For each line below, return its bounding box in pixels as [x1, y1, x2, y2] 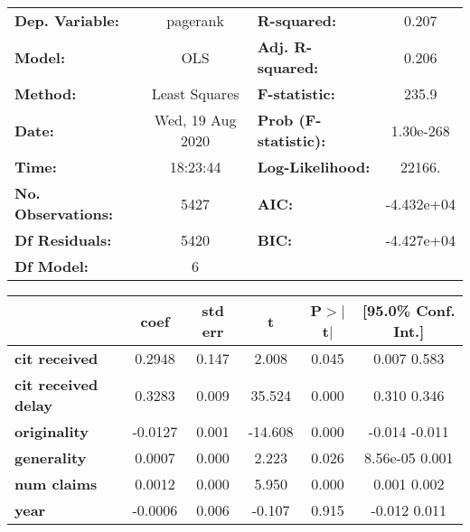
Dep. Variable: [14, 10, 119, 31]
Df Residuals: [14, 229, 112, 250]
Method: [14, 83, 77, 104]
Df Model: [14, 256, 89, 276]
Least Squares [151, 83, 240, 104]
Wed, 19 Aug [154, 109, 237, 130]
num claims [14, 473, 98, 494]
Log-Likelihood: [257, 156, 371, 177]
